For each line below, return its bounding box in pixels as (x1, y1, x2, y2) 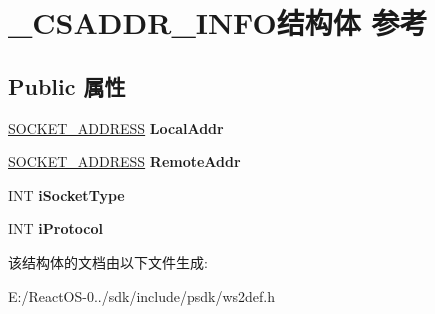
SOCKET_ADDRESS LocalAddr (8, 117, 224, 138)
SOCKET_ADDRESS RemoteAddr (8, 151, 241, 172)
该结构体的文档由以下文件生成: (8, 251, 208, 272)
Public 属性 (8, 70, 126, 101)
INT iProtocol (8, 218, 103, 239)
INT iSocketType (8, 184, 125, 205)
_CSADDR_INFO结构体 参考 (8, 2, 428, 43)
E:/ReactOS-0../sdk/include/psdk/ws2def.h (8, 285, 276, 306)
